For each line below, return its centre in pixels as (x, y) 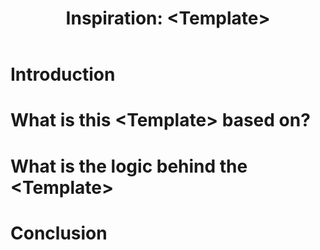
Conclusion (59, 233)
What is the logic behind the (129, 166)
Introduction (63, 74)
